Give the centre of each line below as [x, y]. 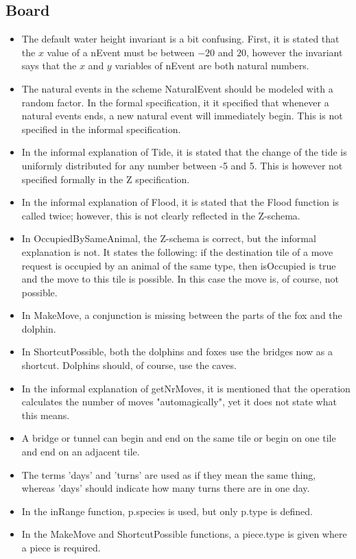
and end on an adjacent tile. [81, 452]
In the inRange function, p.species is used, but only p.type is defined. [167, 511]
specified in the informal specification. [101, 129]
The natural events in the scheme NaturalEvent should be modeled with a [177, 88]
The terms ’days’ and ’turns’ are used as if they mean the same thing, [169, 474]
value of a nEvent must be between [121, 52]
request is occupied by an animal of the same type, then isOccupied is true [179, 265]
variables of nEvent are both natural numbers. [212, 66]
